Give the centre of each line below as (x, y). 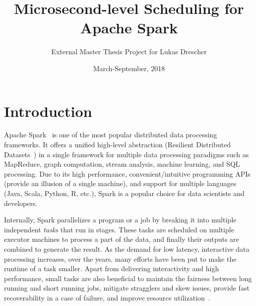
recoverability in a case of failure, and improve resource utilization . (107, 297)
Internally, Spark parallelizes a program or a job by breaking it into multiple (120, 220)
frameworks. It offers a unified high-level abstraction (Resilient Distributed (118, 145)
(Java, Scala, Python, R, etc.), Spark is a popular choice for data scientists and (124, 193)
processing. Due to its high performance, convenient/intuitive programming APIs (127, 173)
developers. (21, 203)
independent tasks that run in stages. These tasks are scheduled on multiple (119, 229)
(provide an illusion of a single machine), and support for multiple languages (120, 183)
